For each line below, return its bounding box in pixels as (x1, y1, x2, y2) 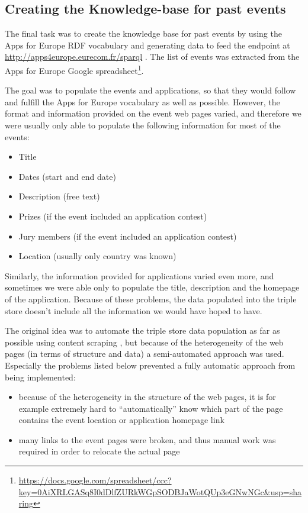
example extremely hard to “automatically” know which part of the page (18, 402, 283, 414)
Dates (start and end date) (18, 170, 116, 182)
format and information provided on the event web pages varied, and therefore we (5, 107, 301, 120)
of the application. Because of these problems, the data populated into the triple (5, 292, 297, 305)
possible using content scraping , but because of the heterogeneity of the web (5, 335, 284, 348)
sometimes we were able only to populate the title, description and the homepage (5, 281, 300, 293)
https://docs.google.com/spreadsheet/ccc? (18, 474, 172, 486)
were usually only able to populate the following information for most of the (5, 119, 281, 131)
